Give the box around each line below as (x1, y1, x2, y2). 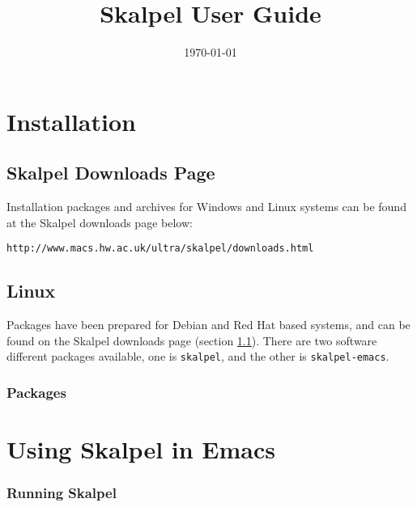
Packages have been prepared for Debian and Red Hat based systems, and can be (6, 316, 411, 333)
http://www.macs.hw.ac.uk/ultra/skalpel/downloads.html (6, 243, 314, 255)
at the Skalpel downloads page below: (6, 213, 193, 230)
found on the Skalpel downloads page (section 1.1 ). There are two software (6, 332, 377, 349)
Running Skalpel (6, 483, 117, 503)
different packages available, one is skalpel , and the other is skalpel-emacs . (6, 348, 389, 365)
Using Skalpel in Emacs (6, 433, 276, 466)
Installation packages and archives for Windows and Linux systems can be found (6, 198, 406, 215)
